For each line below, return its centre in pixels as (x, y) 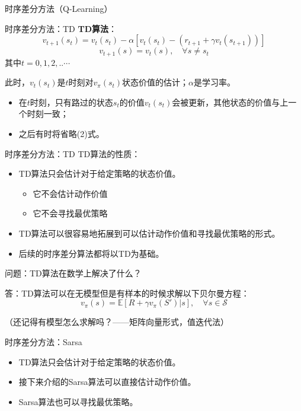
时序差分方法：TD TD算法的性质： (73, 153)
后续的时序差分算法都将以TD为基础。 (91, 253)
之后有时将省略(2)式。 (61, 134)
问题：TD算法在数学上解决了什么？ (73, 273)
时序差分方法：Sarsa (44, 341)
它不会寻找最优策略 (70, 213)
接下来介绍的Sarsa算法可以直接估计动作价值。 (107, 382)
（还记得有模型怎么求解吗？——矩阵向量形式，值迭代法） (117, 322)
